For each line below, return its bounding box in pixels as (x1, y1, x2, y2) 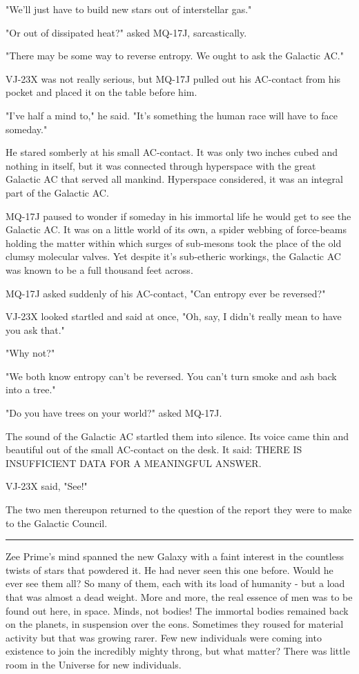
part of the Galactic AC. (6, 185, 109, 199)
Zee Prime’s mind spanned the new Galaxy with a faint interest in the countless (6, 549, 344, 564)
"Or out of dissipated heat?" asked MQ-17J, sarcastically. (6, 25, 247, 39)
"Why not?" (6, 346, 55, 360)
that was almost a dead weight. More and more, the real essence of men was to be (6, 590, 353, 604)
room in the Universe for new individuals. (6, 657, 182, 671)
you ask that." (6, 322, 65, 337)
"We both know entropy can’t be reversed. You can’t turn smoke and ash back (6, 368, 337, 383)
